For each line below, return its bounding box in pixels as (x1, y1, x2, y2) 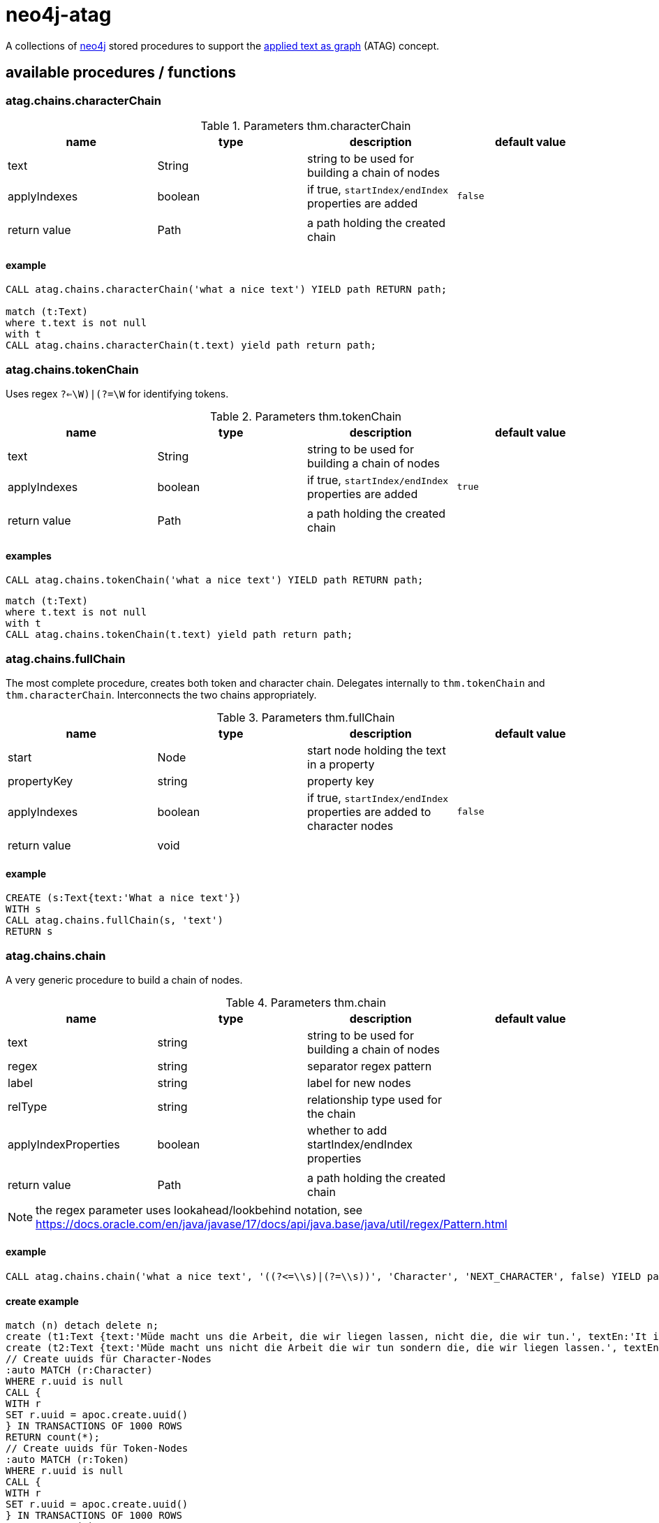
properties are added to (307, 804, 431, 819)
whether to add (307, 1123, 387, 1137)
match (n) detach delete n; (6, 1320, 159, 1332)
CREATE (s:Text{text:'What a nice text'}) (6, 892, 242, 904)
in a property (307, 757, 375, 771)
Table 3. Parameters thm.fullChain (216, 710, 395, 724)
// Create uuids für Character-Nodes (6, 1353, 212, 1365)
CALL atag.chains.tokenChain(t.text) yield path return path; (6, 629, 353, 641)
